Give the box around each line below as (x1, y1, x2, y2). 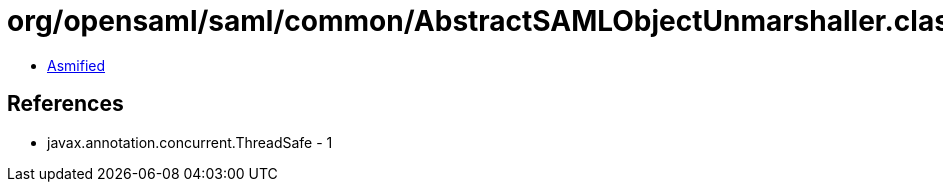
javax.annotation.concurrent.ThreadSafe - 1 (47, 133, 333, 151)
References (7, 91, 124, 117)
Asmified (47, 56, 106, 74)
